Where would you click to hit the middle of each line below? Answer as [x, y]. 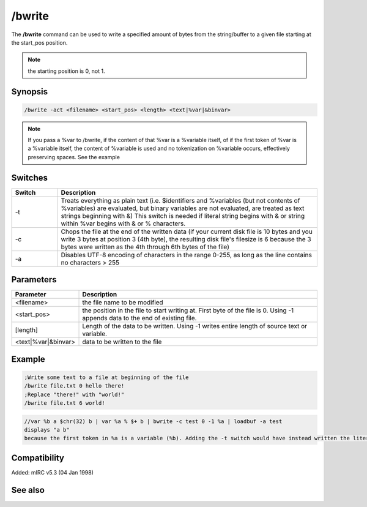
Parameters [34, 280]
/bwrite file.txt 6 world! [65, 403]
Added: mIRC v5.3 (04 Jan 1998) [53, 472]
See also [28, 490]
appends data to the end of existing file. [139, 318]
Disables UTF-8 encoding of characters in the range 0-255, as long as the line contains [186, 255]
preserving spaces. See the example [74, 157]
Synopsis [30, 92]
